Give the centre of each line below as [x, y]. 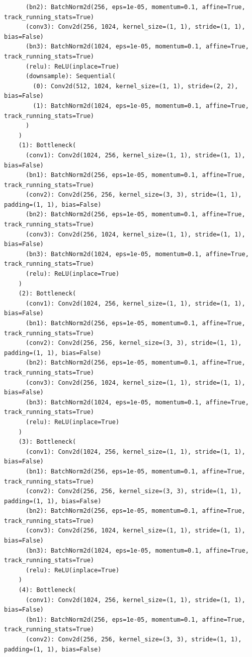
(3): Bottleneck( [47, 442]
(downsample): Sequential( [70, 76]
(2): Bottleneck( [47, 294]
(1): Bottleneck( [47, 145]
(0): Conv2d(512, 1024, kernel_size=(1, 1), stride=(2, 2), [136, 86]
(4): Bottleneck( [47, 590]
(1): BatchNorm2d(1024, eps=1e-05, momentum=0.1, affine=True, [141, 106]
